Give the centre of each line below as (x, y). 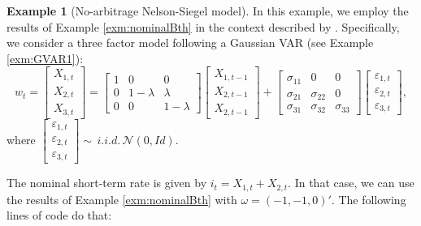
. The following (369, 199)
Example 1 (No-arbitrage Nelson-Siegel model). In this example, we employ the (208, 11)
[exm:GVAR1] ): (45, 58)
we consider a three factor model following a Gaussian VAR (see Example (190, 43)
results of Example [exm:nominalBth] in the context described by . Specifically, (203, 26)
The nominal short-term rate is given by (107, 183)
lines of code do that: (59, 215)
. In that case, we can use (351, 183)
